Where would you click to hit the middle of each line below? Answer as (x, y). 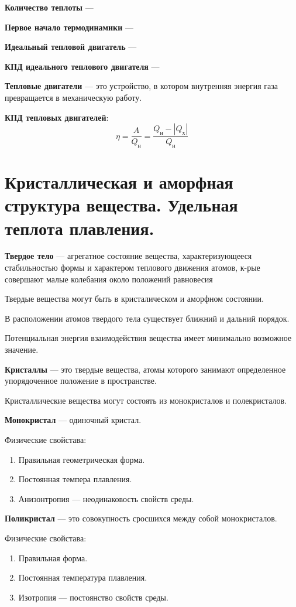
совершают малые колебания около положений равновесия (109, 279)
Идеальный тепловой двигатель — (71, 47)
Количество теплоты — (49, 7)
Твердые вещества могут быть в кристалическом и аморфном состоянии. (134, 299)
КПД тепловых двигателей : (57, 117)
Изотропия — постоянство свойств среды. (93, 597)
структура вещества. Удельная (121, 205)
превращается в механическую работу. (73, 97)
